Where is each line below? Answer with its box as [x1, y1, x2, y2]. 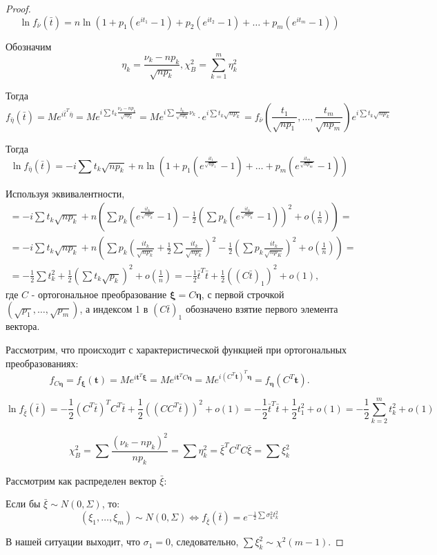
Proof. [6, 1, 31, 15]
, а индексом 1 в [79, 302, 148, 316]
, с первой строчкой [201, 286, 284, 301]
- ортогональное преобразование [31, 286, 167, 301]
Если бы [6, 496, 41, 511]
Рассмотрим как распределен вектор [6, 473, 157, 487]
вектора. [6, 319, 40, 333]
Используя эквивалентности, [6, 186, 125, 200]
